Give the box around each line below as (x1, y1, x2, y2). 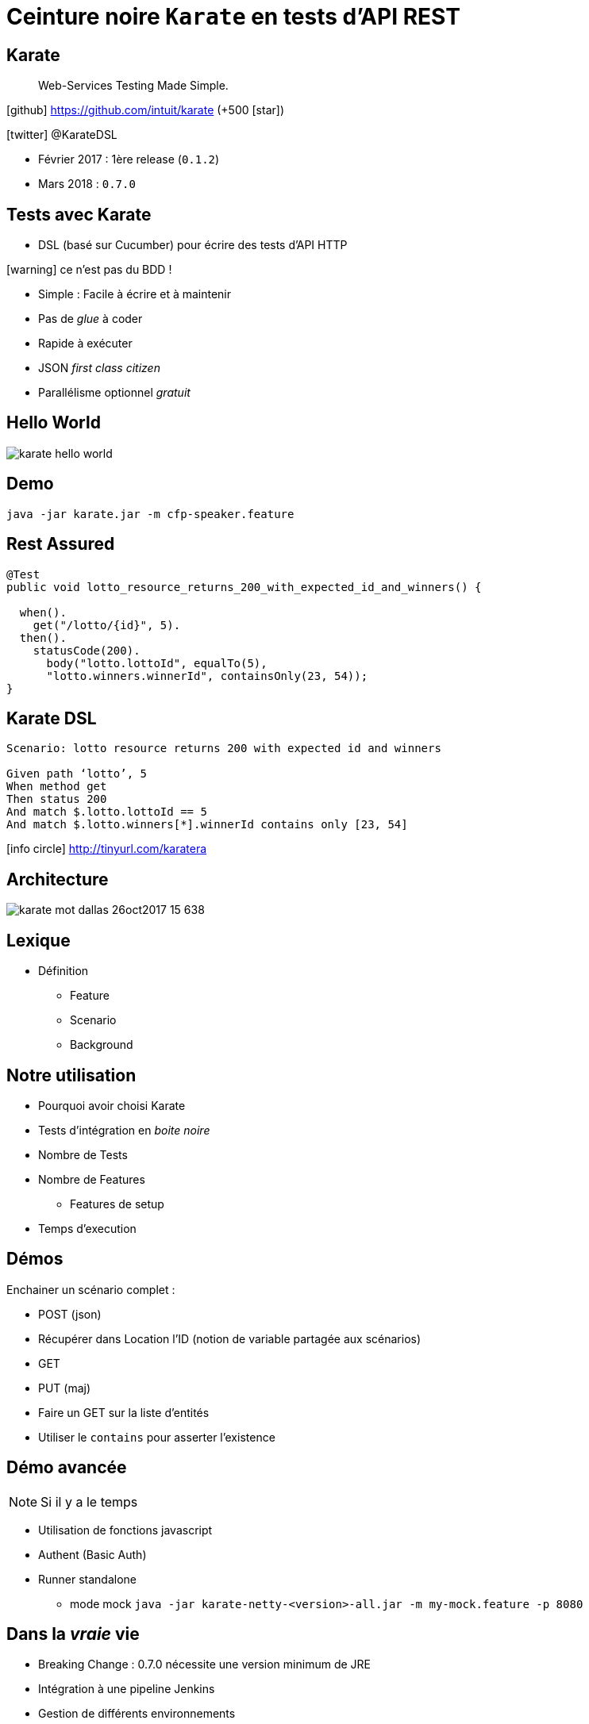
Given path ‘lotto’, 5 (6, 767, 148, 781)
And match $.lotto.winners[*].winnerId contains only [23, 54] (6, 818, 408, 831)
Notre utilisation (6, 1065, 137, 1085)
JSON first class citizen (38, 361, 160, 375)
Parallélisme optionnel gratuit (38, 386, 191, 400)
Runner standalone (38, 1572, 137, 1586)
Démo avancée (6, 1457, 127, 1478)
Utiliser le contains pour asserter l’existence (38, 1430, 275, 1444)
